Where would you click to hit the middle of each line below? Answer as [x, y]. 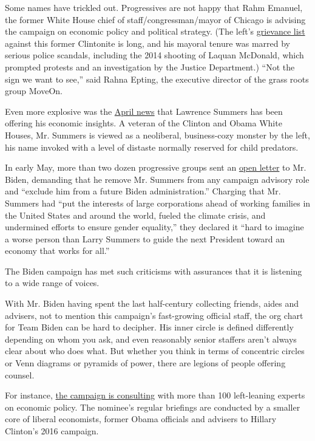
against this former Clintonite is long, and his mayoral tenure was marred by [148, 43]
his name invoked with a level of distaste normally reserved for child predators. [152, 147]
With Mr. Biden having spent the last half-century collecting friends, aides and [152, 303]
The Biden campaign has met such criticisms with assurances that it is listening [154, 271]
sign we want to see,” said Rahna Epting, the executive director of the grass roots [157, 79]
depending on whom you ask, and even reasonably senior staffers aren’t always [151, 339]
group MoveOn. [34, 91]
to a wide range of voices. [52, 283]
